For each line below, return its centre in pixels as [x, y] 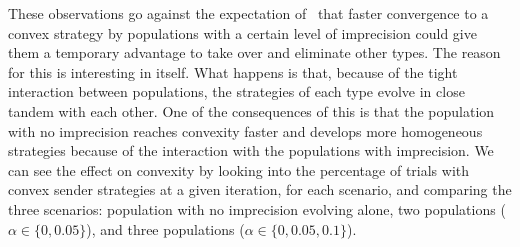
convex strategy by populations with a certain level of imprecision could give [242, 32]
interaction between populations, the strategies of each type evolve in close [236, 91]
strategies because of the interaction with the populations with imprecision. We [251, 150]
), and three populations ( [165, 228]
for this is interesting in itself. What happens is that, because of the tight [233, 71]
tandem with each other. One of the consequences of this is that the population [251, 110]
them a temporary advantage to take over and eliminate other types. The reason [254, 52]
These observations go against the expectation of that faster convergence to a [248, 13]
